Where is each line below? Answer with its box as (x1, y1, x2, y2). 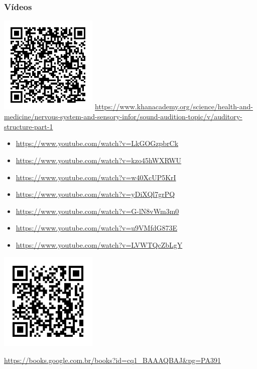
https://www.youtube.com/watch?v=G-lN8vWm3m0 (16, 205, 179, 216)
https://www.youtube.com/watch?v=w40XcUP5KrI (16, 172, 176, 182)
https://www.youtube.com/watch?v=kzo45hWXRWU (16, 155, 182, 165)
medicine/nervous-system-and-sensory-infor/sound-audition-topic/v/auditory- (4, 111, 242, 122)
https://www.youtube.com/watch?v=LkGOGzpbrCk (16, 138, 179, 149)
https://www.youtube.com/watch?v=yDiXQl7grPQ (16, 189, 175, 199)
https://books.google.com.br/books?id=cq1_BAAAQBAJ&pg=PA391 (4, 354, 221, 365)
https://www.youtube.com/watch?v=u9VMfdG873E (16, 223, 178, 233)
